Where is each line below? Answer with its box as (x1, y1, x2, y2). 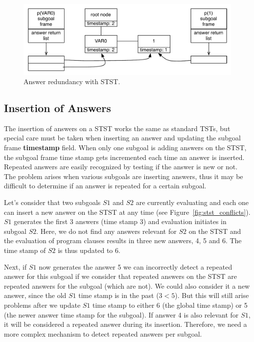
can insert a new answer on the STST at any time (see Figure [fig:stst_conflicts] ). (4, 206, 251, 217)
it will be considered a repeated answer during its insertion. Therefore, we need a (4, 319, 247, 329)
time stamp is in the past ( (78, 290, 159, 300)
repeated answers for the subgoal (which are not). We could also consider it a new (4, 280, 250, 291)
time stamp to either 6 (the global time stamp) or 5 (92, 299, 248, 310)
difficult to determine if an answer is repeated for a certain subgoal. (4, 181, 207, 191)
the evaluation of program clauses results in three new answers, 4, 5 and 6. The (4, 235, 242, 246)
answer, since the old (4, 290, 67, 300)
